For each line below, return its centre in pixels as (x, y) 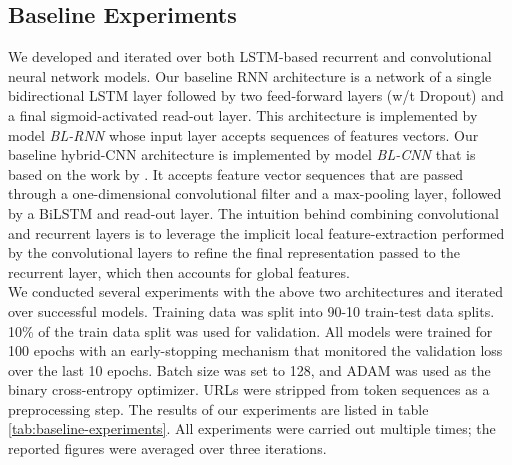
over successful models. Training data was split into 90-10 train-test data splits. (251, 310)
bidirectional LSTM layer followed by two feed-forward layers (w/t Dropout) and (256, 95)
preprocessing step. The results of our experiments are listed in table (218, 408)
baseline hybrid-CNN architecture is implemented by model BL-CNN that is (242, 154)
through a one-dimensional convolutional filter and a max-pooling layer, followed (255, 193)
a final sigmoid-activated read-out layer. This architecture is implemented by (243, 114)
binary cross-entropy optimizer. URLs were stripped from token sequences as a (249, 389)
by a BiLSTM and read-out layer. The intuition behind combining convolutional (253, 212)
